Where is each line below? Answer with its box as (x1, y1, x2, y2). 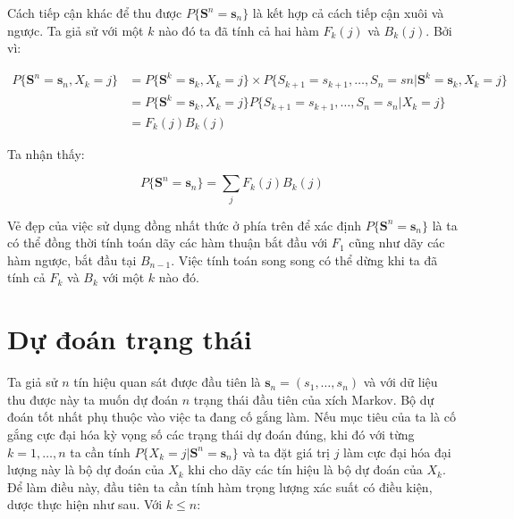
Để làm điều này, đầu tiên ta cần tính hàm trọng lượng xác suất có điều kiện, (7, 477, 433, 496)
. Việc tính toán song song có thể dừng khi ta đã (171, 250, 438, 269)
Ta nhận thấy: (7, 144, 85, 163)
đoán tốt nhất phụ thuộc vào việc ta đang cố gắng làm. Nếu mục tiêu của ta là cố (7, 407, 457, 426)
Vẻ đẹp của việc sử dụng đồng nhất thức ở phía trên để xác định (7, 215, 362, 234)
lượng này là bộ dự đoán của (7, 460, 164, 479)
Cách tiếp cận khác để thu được (7, 4, 182, 21)
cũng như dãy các (349, 233, 445, 252)
